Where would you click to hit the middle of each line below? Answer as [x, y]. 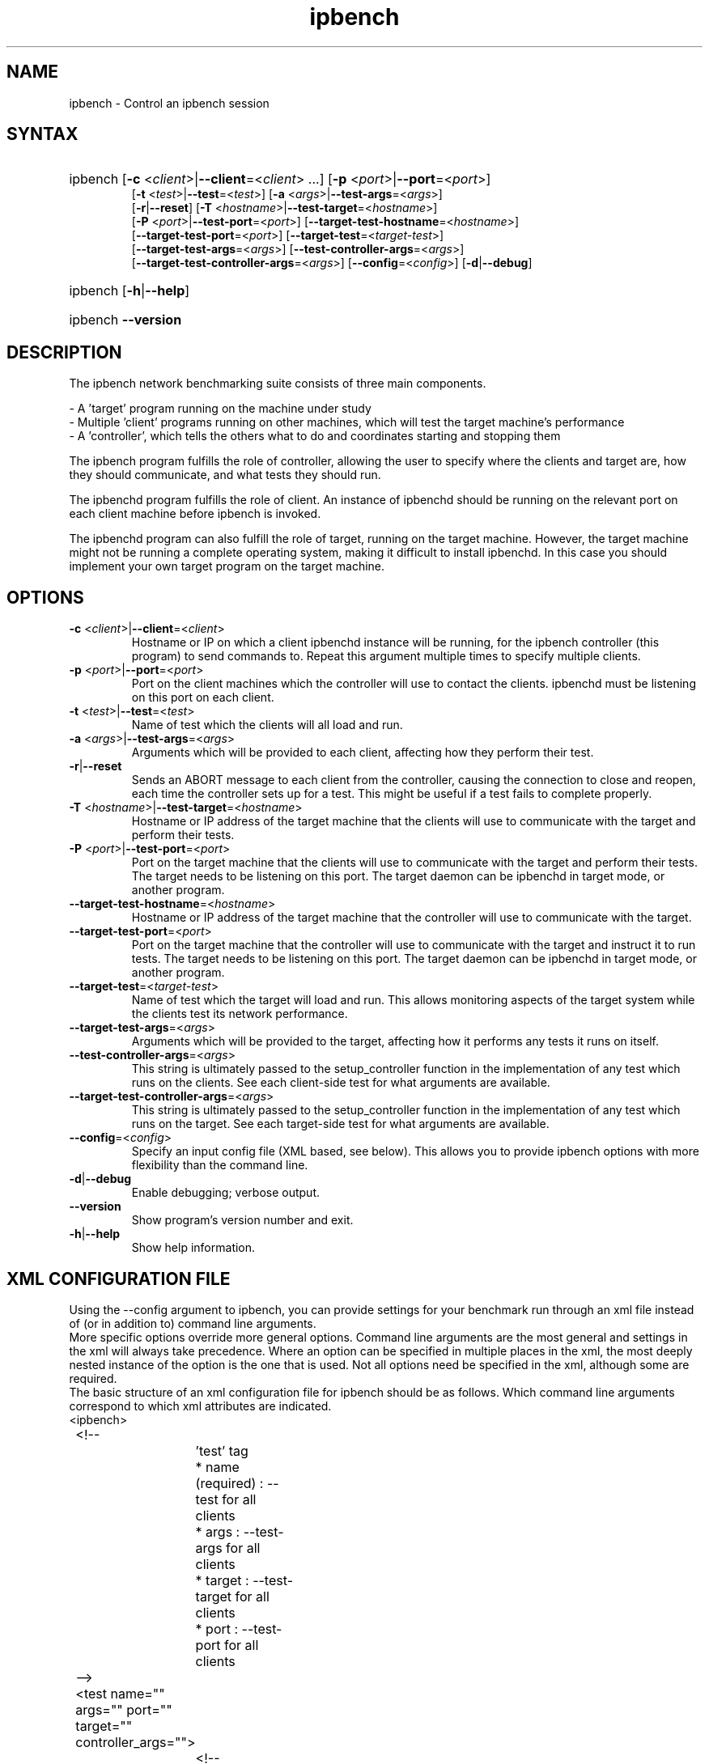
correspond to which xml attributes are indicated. [200, 1406]
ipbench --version [125, 320]
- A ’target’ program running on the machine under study [220, 409]
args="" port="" [124, 1709]
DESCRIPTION [64, 352]
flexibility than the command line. [220, 1165]
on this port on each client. [203, 698]
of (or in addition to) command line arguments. [193, 1323]
